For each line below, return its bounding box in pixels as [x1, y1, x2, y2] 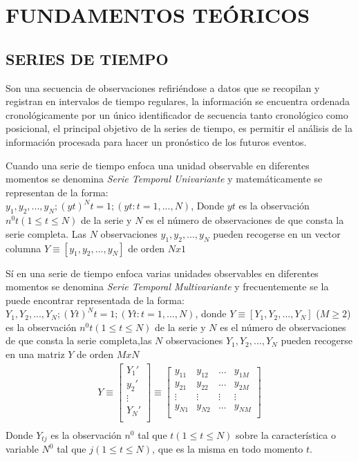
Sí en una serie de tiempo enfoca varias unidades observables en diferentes [6, 265, 319, 280]
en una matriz [6, 347, 65, 361]
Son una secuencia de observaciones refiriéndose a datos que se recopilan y [6, 80, 320, 95]
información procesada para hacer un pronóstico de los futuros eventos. [6, 134, 307, 149]
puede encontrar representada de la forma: [6, 292, 185, 307]
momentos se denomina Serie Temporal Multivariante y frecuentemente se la [6, 279, 329, 294]
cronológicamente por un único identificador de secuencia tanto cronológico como [6, 107, 348, 122]
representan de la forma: [6, 185, 109, 199]
